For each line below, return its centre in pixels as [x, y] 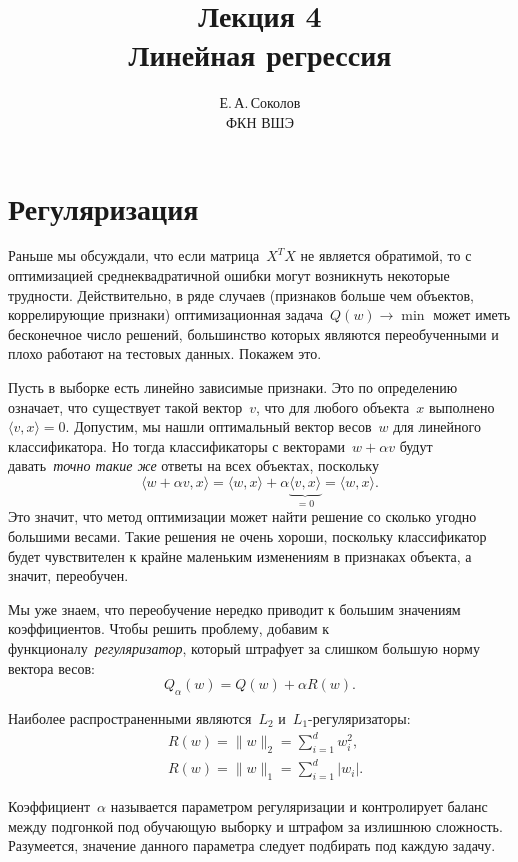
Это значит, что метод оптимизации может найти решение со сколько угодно [242, 516]
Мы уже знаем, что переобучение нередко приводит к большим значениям [234, 608]
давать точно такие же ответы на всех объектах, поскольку [193, 465]
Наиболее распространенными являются [130, 717]
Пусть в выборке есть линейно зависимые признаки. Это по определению [233, 387]
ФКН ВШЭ [260, 121]
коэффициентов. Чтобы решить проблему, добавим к [169, 628]
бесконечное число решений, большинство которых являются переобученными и [253, 333]
